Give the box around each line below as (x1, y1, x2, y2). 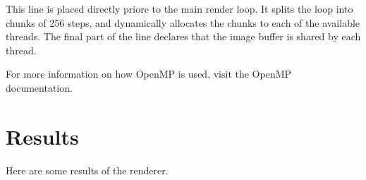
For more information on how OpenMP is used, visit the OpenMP (6, 66, 292, 81)
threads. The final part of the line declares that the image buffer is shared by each (6, 29, 361, 44)
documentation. (6, 80, 73, 95)
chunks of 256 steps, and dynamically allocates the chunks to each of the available (6, 15, 360, 30)
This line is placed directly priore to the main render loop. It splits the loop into (6, 1, 353, 16)
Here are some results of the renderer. (6, 162, 169, 177)
